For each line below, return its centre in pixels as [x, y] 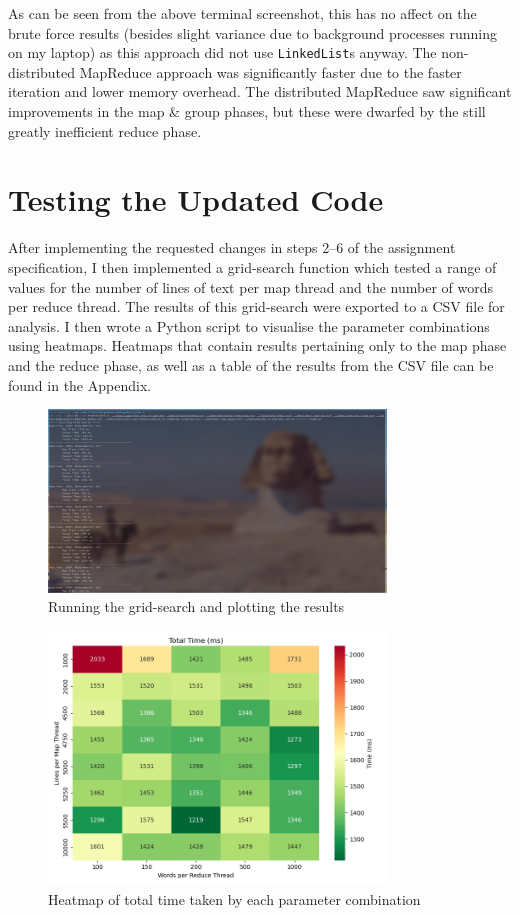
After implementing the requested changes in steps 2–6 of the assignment [232, 247]
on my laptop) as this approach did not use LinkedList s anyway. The [222, 52]
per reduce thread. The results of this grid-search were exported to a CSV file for [256, 306]
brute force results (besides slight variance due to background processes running [252, 32]
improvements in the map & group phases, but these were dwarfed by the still [247, 111]
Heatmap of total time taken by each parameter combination [234, 898]
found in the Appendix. [80, 384]
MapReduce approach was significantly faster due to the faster [270, 71]
